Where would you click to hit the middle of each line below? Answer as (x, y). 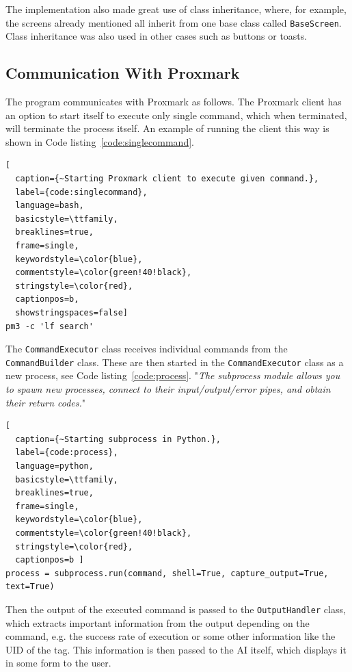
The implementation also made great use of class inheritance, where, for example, (176, 9)
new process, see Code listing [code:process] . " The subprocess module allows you (173, 375)
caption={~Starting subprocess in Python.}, (118, 439)
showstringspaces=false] (71, 312)
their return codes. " (46, 402)
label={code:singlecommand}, (81, 192)
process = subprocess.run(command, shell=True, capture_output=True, (167, 573)
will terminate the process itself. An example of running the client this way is (167, 128)
